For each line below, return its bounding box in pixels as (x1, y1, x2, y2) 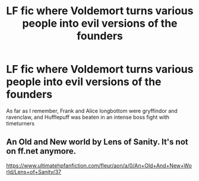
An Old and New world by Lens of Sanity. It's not (6, 137, 188, 147)
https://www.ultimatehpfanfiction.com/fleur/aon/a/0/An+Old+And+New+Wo (6, 161, 192, 169)
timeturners (6, 119, 34, 127)
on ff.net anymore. (6, 146, 76, 156)
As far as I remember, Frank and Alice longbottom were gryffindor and (6, 107, 178, 114)
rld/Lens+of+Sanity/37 (6, 168, 61, 175)
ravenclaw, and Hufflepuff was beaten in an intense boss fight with (6, 114, 170, 121)
